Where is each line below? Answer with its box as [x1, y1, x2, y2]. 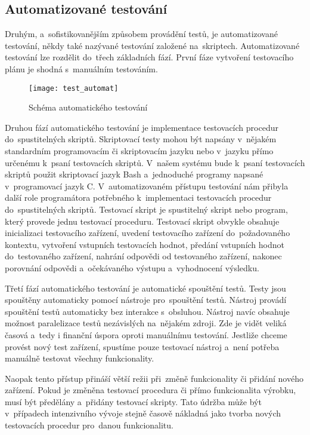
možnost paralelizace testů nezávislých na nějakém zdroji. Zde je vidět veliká [5, 317, 287, 329]
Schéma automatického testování [29, 101, 148, 114]
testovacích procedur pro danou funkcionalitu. [5, 419, 173, 431]
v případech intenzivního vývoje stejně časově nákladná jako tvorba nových [5, 407, 281, 419]
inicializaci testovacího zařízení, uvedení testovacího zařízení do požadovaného [5, 226, 290, 239]
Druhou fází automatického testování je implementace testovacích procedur [5, 121, 278, 133]
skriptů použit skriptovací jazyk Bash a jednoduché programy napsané [5, 168, 263, 180]
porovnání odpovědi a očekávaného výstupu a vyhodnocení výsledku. [5, 261, 259, 274]
